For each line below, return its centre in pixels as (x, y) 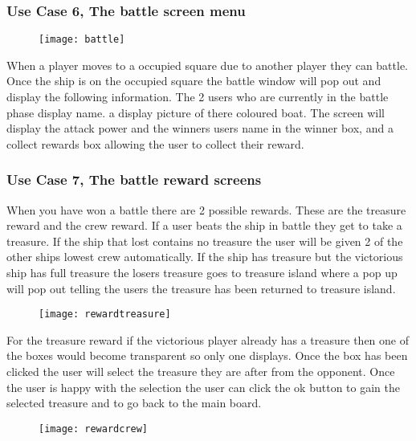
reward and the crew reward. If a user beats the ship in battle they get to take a (204, 225)
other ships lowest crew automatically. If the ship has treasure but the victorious (205, 257)
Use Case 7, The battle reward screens (134, 180)
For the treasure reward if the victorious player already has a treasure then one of (208, 339)
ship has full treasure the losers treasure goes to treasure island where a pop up (202, 273)
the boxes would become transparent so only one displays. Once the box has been (207, 355)
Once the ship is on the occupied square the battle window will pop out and (194, 81)
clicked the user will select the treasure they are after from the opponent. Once (201, 372)
